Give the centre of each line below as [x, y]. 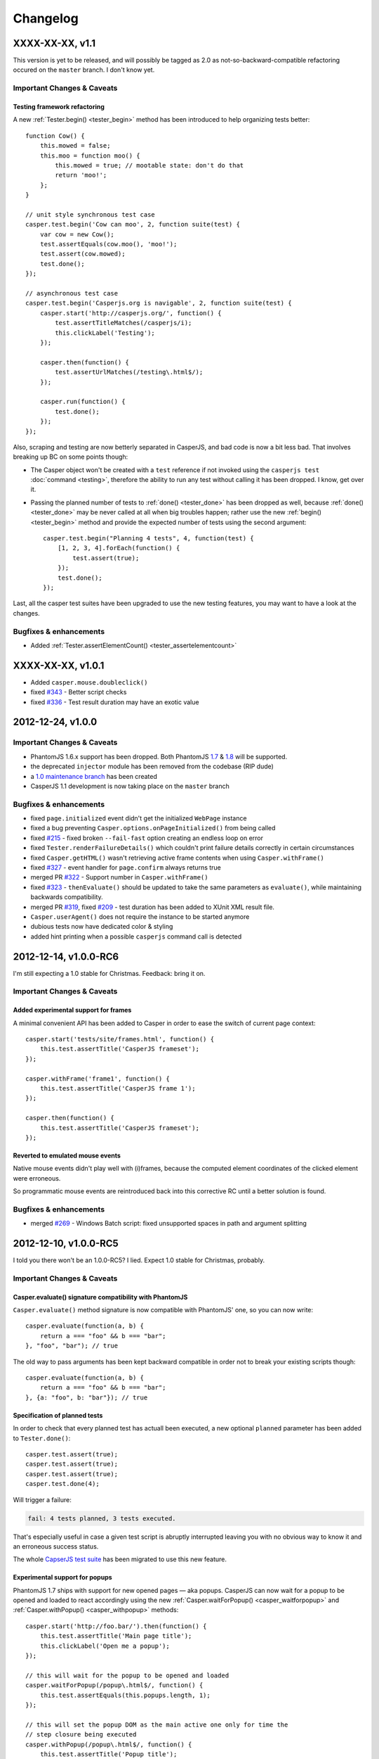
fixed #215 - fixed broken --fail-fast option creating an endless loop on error [147, 838]
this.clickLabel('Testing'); [105, 333]
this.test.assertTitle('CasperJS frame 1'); [118, 1088]
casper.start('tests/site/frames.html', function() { [120, 1039]
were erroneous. [37, 1178]
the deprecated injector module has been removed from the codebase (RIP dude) [152, 766]
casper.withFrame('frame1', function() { [98, 1079]
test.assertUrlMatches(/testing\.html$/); [129, 372]
